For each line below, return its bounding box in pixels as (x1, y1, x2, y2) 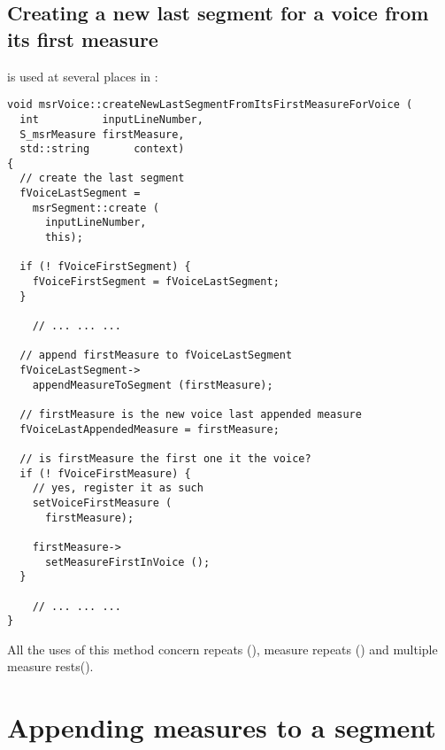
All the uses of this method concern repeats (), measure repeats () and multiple (7, 639, 438, 658)
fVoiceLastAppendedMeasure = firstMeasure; (19, 422, 280, 436)
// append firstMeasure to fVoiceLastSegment (19, 349, 293, 362)
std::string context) (19, 143, 185, 156)
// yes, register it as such (32, 482, 203, 495)
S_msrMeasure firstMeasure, (19, 128, 185, 141)
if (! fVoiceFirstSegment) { (19, 260, 191, 274)
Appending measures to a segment (7, 709, 436, 746)
